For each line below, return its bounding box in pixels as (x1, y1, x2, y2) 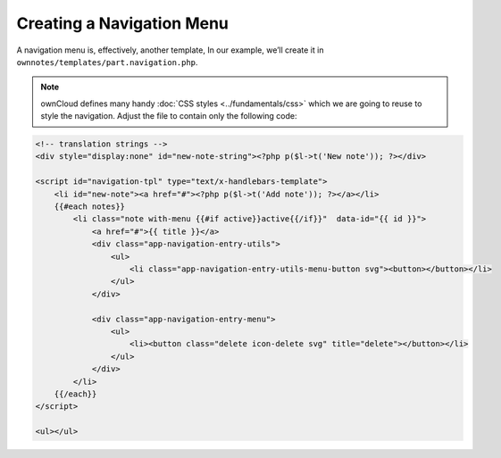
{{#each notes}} (54, 202, 125, 212)
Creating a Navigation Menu (16, 13, 230, 33)
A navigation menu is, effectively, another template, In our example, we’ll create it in (16, 45, 324, 55)
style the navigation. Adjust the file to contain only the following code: (40, 111, 298, 121)
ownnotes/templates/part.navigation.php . (16, 56, 198, 67)
